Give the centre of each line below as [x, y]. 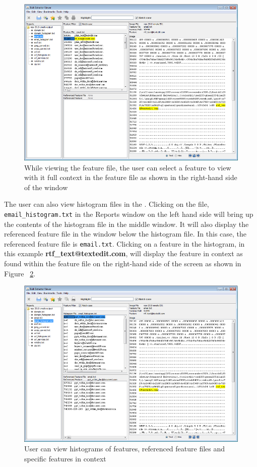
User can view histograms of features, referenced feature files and [125, 449]
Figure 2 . [20, 273]
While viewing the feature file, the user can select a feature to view [128, 167]
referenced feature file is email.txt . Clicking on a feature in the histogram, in [124, 243]
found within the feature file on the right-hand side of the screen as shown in [123, 264]
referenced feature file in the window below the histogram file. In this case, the [125, 234]
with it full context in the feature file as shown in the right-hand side [131, 177]
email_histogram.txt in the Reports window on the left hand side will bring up [129, 214]
